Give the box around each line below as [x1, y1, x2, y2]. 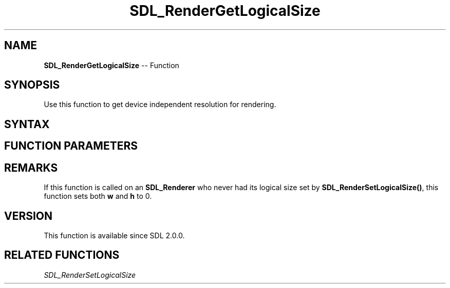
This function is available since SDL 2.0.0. [44, 231, 185, 240]
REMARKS [4, 161, 58, 174]
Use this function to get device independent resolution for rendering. [44, 100, 276, 109]
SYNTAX [4, 117, 50, 131]
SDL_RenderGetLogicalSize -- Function [44, 60, 179, 70]
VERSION [4, 209, 53, 222]
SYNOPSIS [4, 78, 60, 92]
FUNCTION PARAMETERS [4, 139, 138, 153]
